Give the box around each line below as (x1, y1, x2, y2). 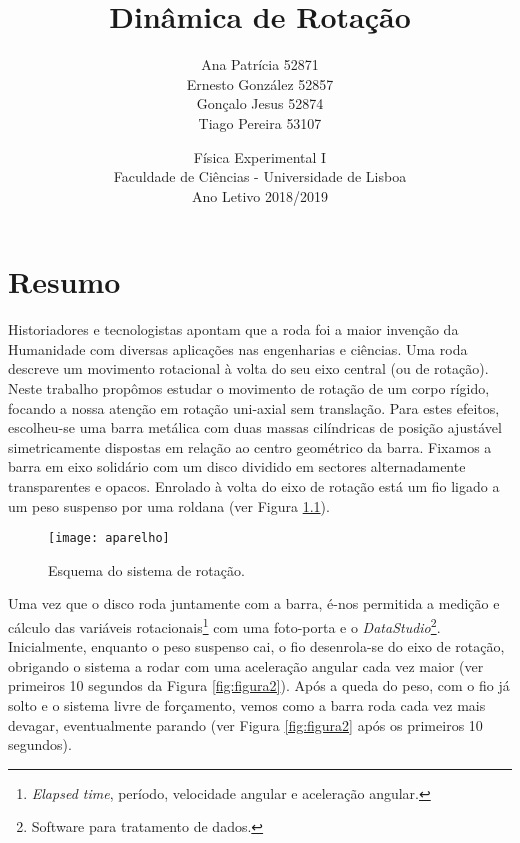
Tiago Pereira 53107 (198, 112, 322, 133)
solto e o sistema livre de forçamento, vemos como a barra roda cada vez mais (8, 695, 486, 716)
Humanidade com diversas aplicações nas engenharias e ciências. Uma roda (8, 338, 468, 359)
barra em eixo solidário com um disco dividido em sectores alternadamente (8, 456, 466, 477)
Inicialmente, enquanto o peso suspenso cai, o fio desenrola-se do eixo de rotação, (8, 636, 505, 657)
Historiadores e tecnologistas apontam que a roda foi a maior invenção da (8, 319, 459, 340)
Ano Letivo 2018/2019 (192, 185, 328, 206)
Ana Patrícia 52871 (201, 54, 319, 75)
